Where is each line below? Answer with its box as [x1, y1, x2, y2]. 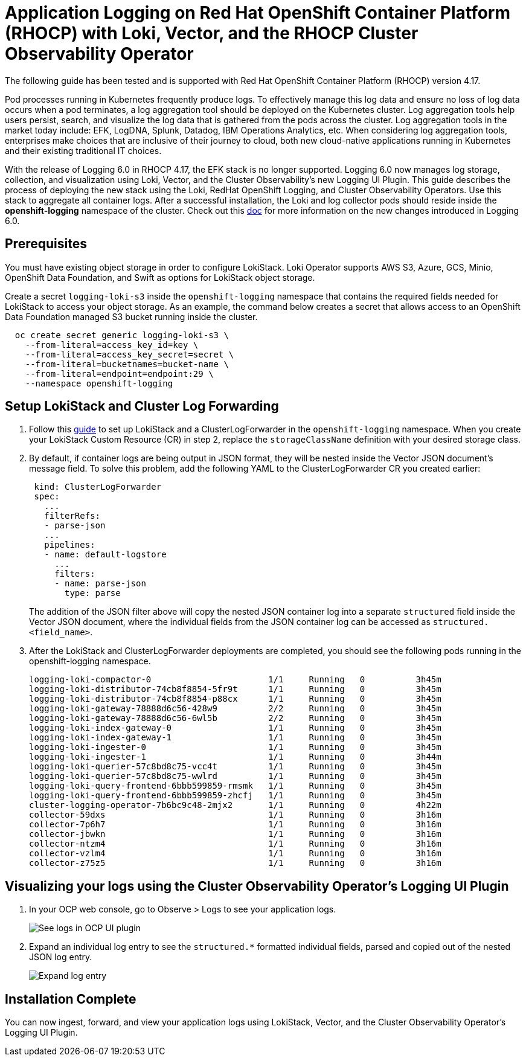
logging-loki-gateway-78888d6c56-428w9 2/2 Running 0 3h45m [29, 704, 441, 714]
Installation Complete [5, 991, 136, 1007]
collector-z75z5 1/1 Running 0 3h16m [29, 858, 441, 868]
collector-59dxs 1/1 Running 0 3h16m [29, 810, 441, 820]
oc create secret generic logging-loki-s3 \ [14, 330, 229, 340]
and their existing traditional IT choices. [5, 145, 162, 156]
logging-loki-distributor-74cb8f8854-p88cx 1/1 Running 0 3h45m [29, 694, 441, 704]
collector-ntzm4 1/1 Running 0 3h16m [29, 839, 441, 849]
